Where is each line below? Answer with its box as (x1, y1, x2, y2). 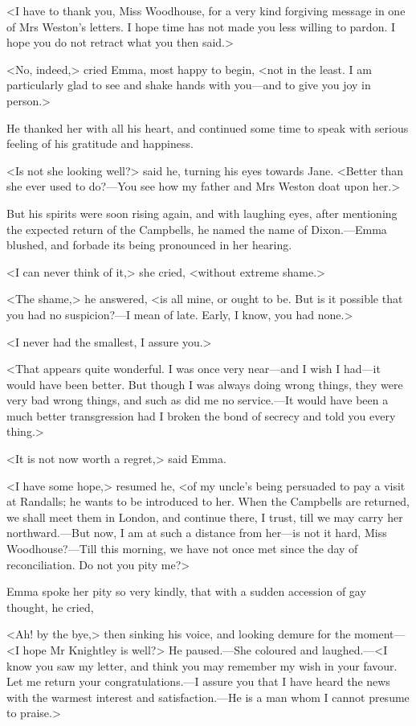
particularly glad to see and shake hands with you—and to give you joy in (6, 76, 371, 93)
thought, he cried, (6, 598, 94, 615)
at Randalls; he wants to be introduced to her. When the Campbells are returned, (6, 493, 410, 510)
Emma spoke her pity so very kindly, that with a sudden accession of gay (6, 583, 366, 600)
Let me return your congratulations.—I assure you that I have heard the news (6, 673, 390, 690)
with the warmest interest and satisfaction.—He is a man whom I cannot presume (6, 688, 410, 705)
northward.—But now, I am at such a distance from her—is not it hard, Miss (6, 524, 387, 541)
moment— (354, 626, 406, 642)
